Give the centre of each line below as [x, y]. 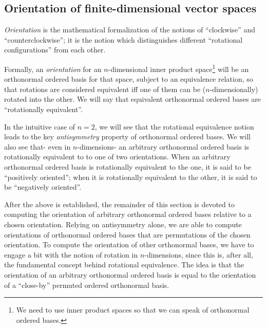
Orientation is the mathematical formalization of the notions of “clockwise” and [130, 30]
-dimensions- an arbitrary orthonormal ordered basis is [163, 146]
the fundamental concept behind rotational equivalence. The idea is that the [124, 265]
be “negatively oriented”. [43, 187]
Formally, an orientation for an [53, 69]
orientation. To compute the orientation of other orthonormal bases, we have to [129, 244]
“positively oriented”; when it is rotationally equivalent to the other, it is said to [131, 177]
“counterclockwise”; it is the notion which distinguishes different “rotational [123, 39]
